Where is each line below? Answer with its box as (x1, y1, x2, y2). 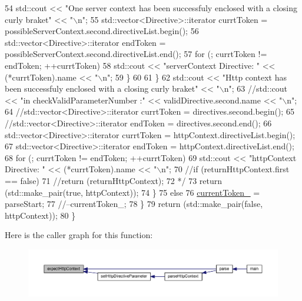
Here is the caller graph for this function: (5, 229, 153, 241)
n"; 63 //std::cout (224, 82, 287, 95)
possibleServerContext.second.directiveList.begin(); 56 (5, 25, 199, 37)
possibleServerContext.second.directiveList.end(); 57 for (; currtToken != (5, 48, 267, 60)
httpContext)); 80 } (5, 209, 76, 221)
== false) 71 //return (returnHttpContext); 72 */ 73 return (5, 174, 223, 186)
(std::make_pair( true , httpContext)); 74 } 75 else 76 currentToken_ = (5, 186, 260, 198)
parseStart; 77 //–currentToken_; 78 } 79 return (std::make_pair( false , (5, 198, 263, 210)
